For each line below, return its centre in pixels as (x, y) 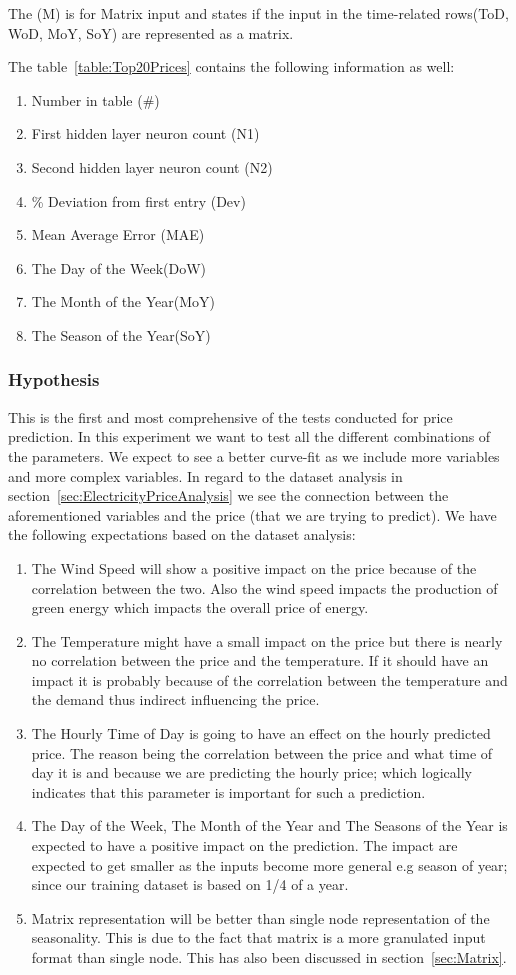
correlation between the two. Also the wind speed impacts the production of (264, 587)
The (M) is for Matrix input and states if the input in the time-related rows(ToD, (258, 13)
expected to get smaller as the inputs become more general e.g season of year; (269, 864)
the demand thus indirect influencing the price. (175, 699)
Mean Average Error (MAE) (118, 234)
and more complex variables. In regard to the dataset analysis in (205, 475)
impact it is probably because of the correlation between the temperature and (269, 679)
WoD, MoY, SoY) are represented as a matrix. (151, 32)
